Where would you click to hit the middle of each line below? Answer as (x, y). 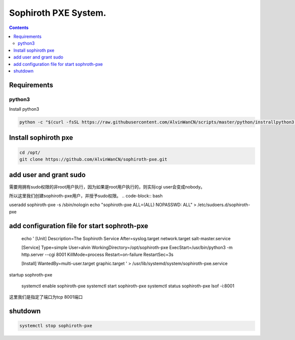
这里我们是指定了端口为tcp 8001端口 (46, 297)
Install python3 (24, 109)
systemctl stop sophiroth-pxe (56, 326)
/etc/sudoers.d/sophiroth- (224, 205)
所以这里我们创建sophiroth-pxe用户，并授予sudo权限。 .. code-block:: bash (86, 196)
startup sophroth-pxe (31, 275)
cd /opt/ (30, 152)
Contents (19, 28)
